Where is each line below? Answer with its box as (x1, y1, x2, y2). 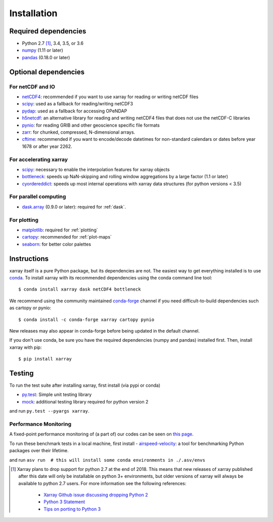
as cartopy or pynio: (9, 305, 52, 311)
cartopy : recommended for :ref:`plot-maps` (22, 234, 112, 240)
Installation (9, 8, 58, 19)
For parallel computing (9, 193, 66, 200)
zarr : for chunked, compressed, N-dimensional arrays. (22, 129, 135, 135)
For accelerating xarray (9, 156, 68, 163)
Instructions (9, 254, 49, 263)
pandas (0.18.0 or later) (22, 54, 70, 60)
